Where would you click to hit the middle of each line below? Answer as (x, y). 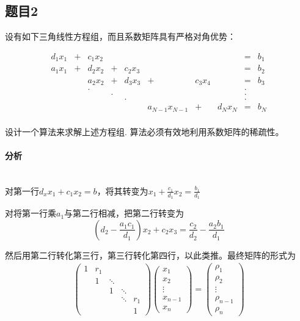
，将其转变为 (123, 190)
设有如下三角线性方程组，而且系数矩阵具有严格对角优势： (120, 36)
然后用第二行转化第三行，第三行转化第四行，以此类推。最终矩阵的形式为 (150, 255)
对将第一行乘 (31, 213)
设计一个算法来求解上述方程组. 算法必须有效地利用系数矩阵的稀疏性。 (145, 131)
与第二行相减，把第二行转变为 (124, 213)
